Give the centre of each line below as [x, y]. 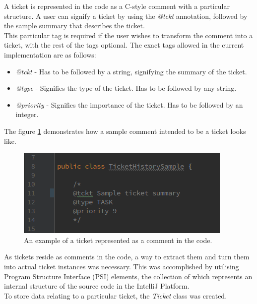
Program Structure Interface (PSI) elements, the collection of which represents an [128, 276]
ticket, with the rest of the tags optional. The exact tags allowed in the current [124, 45]
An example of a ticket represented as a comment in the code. [118, 240]
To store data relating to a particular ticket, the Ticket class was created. [116, 295]
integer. [27, 114]
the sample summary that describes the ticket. [74, 26]
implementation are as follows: [50, 54]
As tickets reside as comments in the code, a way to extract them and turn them [127, 257]
